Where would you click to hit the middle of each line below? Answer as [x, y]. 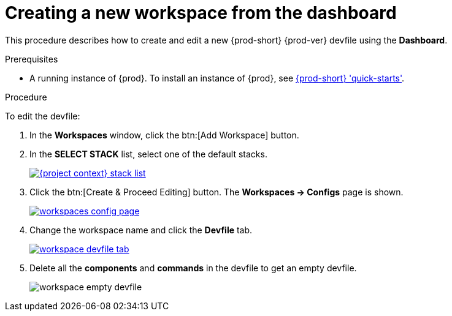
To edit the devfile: [43, 116]
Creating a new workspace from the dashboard [201, 13]
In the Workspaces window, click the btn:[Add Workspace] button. [164, 135]
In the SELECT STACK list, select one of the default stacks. [148, 154]
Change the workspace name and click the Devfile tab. [141, 230]
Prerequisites [32, 59]
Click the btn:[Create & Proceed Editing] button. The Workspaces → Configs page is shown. [216, 192]
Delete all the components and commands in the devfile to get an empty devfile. [193, 268]
